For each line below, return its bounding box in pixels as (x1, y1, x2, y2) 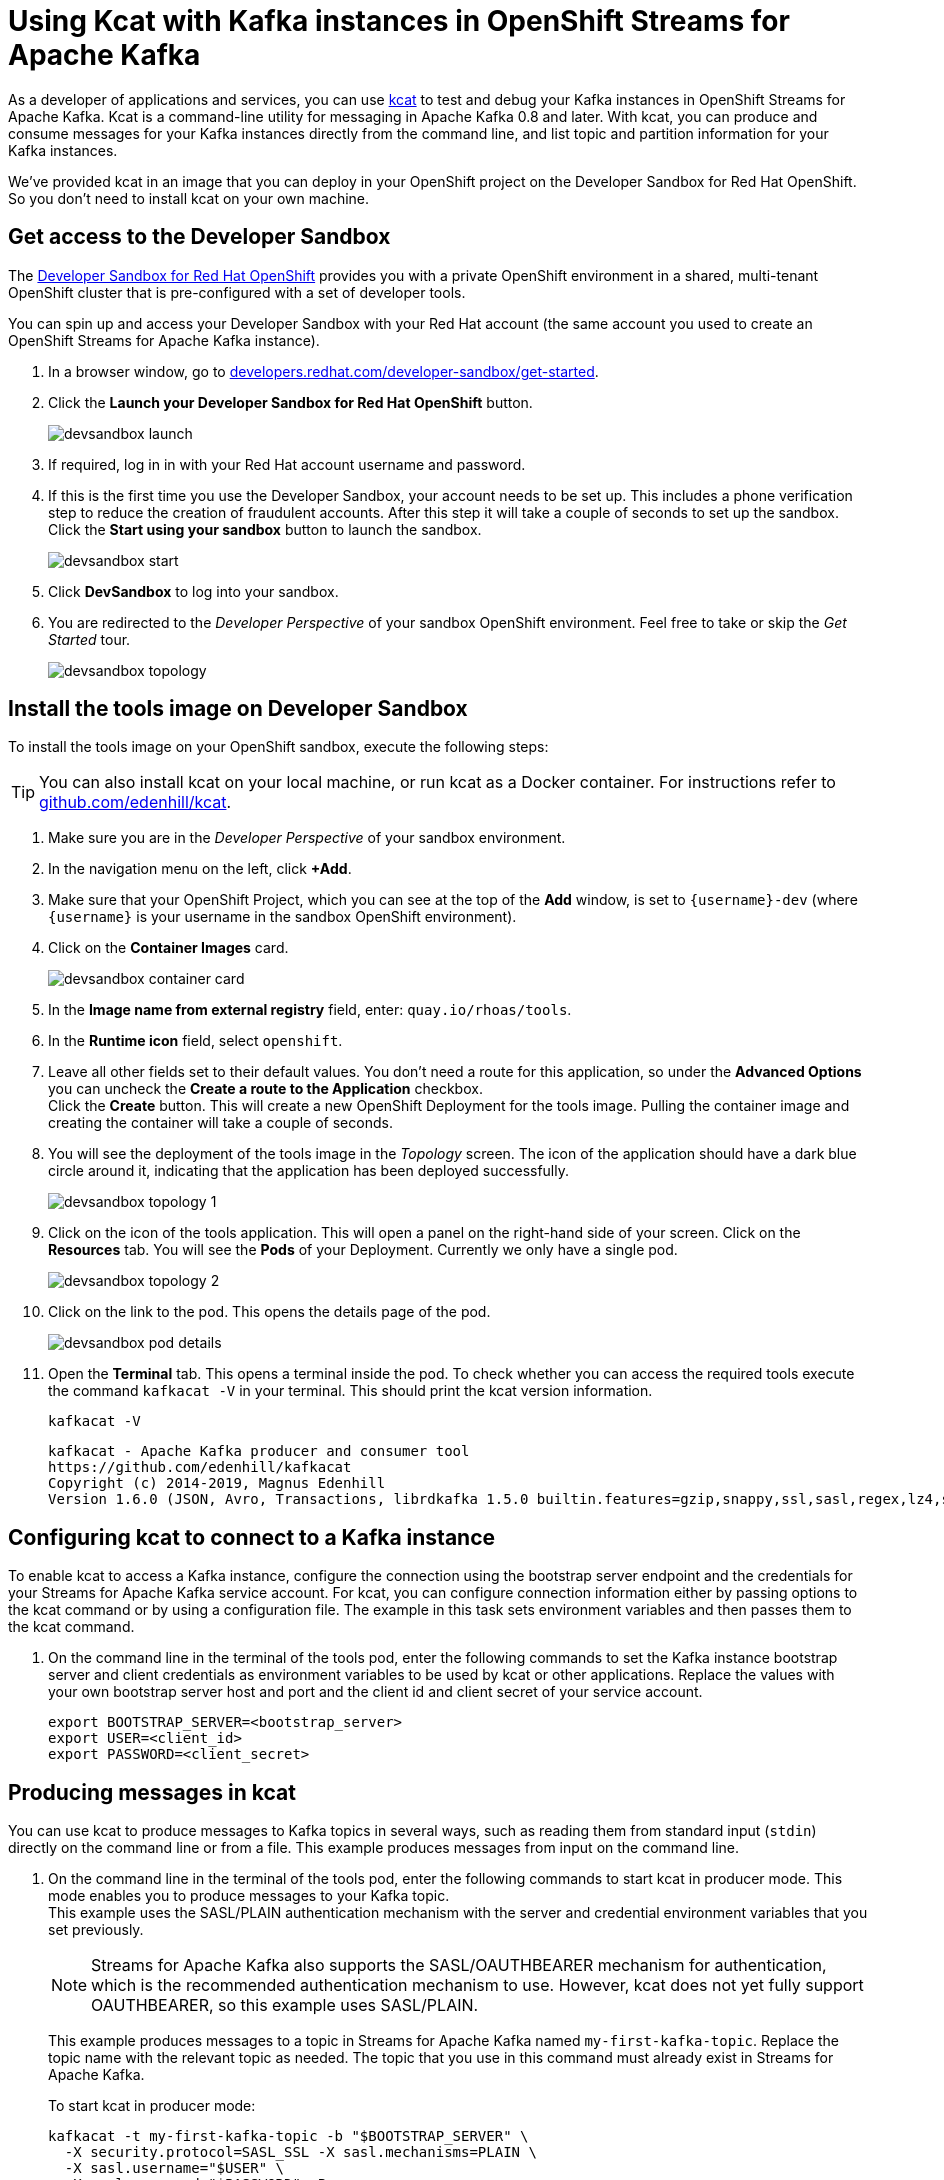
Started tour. (48, 630, 131, 648)
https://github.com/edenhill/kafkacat (48, 1459, 352, 1476)
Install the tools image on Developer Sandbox (8, 696, 468, 722)
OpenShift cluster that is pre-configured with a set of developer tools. (8, 283, 466, 301)
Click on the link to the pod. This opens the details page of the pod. (48, 1303, 491, 1321)
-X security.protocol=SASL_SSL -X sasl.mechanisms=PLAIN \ (64, 2144, 537, 2161)
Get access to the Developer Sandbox (8, 224, 391, 250)
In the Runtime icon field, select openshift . (48, 1032, 343, 1050)
